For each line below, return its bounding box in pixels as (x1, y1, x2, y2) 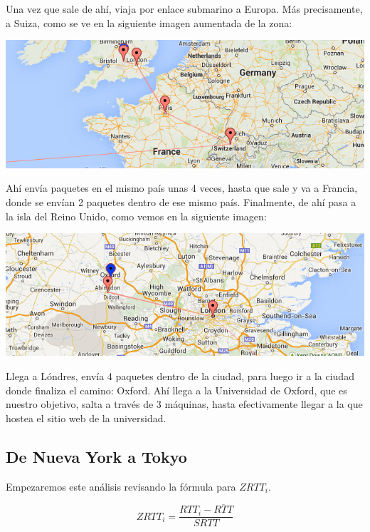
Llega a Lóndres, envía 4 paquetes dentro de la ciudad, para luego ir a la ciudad (6, 369, 354, 383)
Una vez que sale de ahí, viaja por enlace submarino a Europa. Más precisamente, (6, 1, 363, 16)
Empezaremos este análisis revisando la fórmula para (6, 479, 236, 493)
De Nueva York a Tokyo (6, 445, 187, 467)
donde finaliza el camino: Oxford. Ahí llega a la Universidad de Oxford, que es (6, 382, 347, 397)
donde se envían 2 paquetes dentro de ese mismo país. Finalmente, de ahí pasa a (6, 195, 356, 210)
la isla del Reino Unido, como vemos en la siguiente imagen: (6, 208, 267, 223)
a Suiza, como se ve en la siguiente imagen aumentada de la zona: (6, 15, 292, 30)
